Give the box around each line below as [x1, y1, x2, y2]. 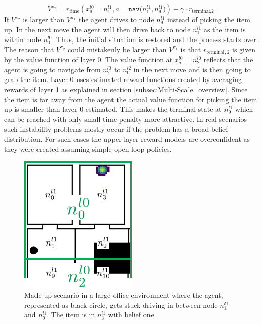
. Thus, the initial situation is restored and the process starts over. [52, 34, 258, 45]
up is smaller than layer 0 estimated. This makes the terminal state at [4, 104, 222, 114]
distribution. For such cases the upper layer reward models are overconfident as [4, 133, 250, 144]
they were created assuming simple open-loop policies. [4, 143, 172, 154]
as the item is [203, 24, 246, 34]
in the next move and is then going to [133, 64, 251, 74]
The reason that [4, 44, 54, 54]
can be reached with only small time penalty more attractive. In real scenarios [4, 113, 247, 124]
